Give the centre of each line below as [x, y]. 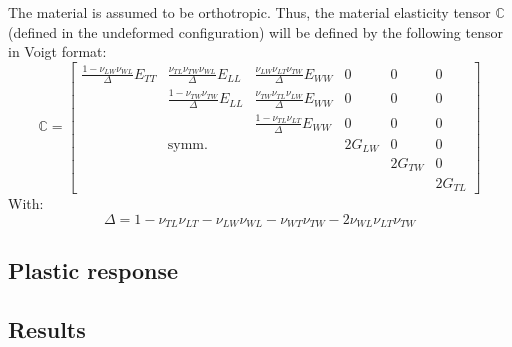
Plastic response [93, 270]
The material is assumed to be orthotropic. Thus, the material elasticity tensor [249, 12]
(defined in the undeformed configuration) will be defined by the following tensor [255, 31]
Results [47, 329]
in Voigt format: [57, 51]
